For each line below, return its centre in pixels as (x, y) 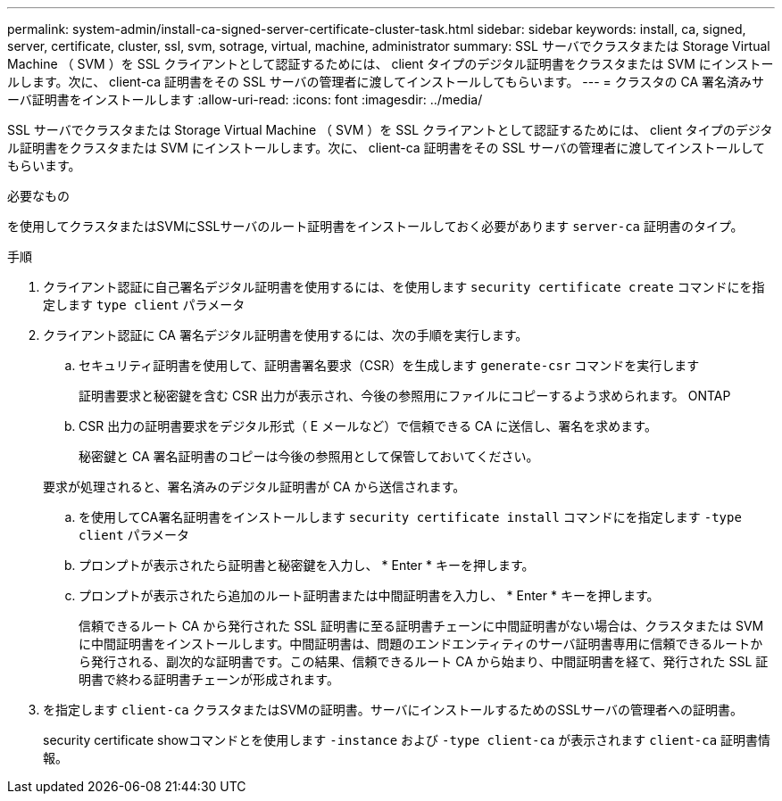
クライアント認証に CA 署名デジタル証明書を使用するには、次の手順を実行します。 (286, 335)
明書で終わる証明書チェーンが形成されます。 (209, 679)
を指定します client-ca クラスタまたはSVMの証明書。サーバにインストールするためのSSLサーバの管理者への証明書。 (393, 710)
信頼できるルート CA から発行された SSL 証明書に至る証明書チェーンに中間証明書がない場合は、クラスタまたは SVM (421, 626)
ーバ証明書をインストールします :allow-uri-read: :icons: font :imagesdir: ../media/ (245, 99)
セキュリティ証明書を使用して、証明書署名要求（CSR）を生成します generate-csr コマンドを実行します (389, 365)
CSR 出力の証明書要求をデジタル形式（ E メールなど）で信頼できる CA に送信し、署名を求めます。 (368, 426)
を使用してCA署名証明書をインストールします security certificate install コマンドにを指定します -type (410, 517)
